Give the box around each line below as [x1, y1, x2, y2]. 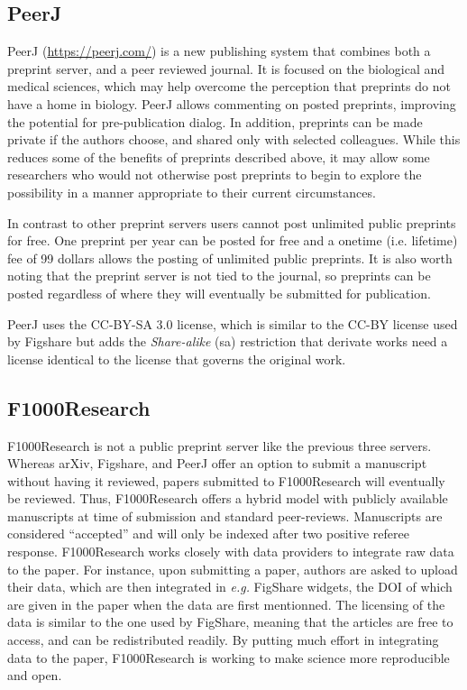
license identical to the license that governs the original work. [7, 349, 346, 368]
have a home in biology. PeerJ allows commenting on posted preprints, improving [7, 94, 456, 113]
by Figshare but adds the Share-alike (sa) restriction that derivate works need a [7, 332, 448, 351]
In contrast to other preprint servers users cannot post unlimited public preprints [7, 213, 456, 232]
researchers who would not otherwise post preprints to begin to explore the [7, 165, 422, 184]
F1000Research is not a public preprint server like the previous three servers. [7, 436, 432, 455]
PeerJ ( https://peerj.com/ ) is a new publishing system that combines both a [7, 41, 431, 60]
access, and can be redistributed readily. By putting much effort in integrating [7, 630, 439, 649]
